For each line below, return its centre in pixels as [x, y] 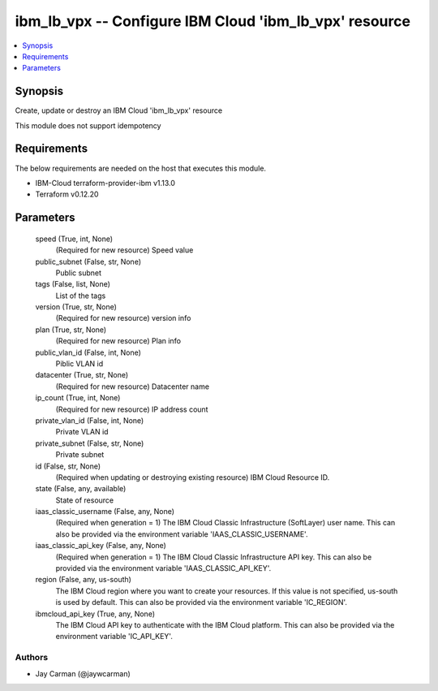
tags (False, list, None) [73, 284]
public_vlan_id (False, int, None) [88, 352]
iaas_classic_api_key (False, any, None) [101, 546]
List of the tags [81, 296]
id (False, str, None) [68, 466]
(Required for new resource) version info [123, 318]
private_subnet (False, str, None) [90, 443]
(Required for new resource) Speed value [125, 250]
